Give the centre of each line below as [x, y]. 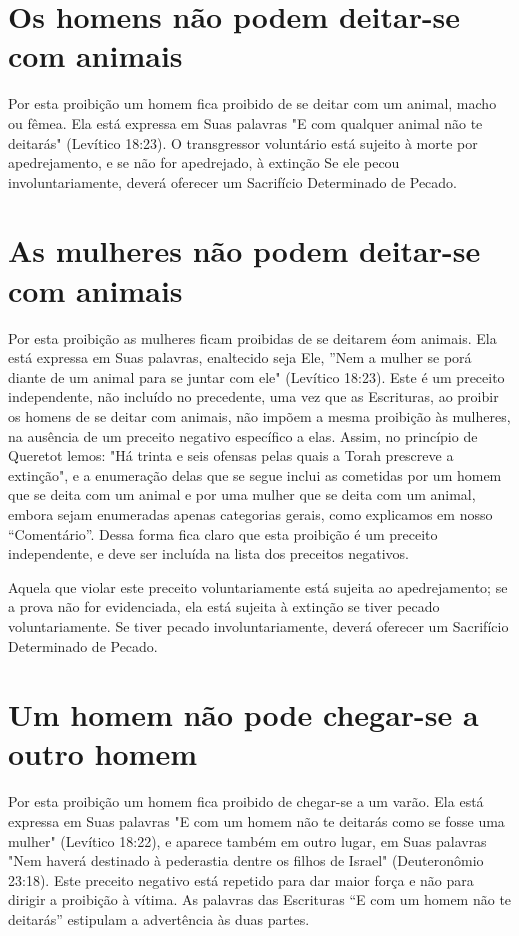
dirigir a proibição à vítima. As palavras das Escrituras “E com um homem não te [260, 899]
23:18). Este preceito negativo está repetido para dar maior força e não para [241, 879]
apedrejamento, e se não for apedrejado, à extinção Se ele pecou [204, 162]
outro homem [103, 753]
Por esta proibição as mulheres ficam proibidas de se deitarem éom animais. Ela [252, 337]
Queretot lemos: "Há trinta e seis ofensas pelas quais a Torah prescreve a [231, 455]
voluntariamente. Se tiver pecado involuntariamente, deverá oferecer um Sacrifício [258, 625]
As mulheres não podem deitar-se [244, 250]
